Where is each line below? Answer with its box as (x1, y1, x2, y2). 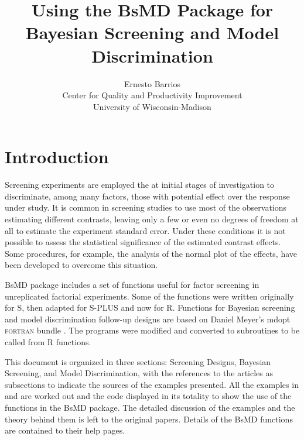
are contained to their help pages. (5, 424, 125, 436)
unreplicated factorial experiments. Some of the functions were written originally (5, 290, 294, 302)
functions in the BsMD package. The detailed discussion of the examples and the (5, 401, 295, 413)
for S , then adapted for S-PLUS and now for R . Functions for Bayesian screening (5, 301, 295, 314)
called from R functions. (5, 335, 91, 348)
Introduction (5, 145, 109, 169)
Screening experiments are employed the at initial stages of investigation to (5, 178, 275, 191)
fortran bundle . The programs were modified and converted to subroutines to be (5, 324, 300, 336)
